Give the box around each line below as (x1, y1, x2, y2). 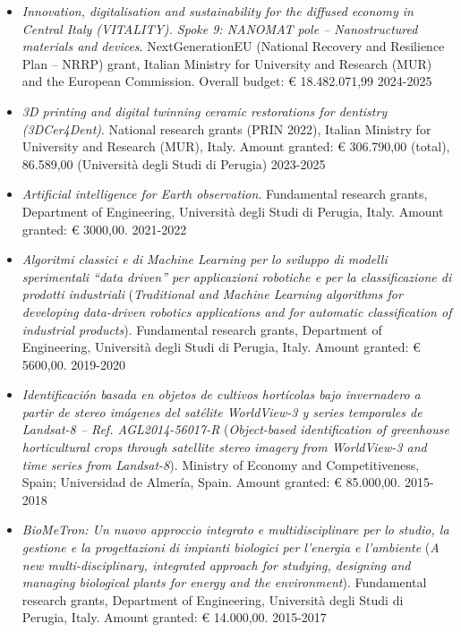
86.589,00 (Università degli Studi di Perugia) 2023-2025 (21, 154, 326, 173)
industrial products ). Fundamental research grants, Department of (21, 320, 382, 338)
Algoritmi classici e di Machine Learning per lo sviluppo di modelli (21, 250, 388, 269)
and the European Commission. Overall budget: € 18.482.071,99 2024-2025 (21, 72, 432, 90)
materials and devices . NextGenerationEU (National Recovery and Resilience (21, 37, 445, 56)
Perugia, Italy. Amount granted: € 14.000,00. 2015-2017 (21, 608, 327, 627)
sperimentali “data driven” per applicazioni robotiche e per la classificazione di (21, 267, 452, 286)
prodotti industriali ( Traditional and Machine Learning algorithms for (21, 285, 403, 303)
